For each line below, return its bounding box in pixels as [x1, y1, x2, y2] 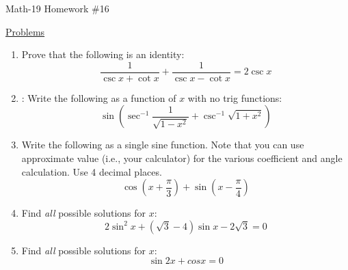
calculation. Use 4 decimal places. [21, 164, 162, 178]
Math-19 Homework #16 [5, 1, 109, 15]
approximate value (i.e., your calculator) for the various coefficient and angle [21, 151, 343, 165]
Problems [5, 24, 45, 38]
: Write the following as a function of [21, 90, 176, 105]
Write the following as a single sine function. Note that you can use [21, 137, 304, 152]
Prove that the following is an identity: [21, 47, 185, 62]
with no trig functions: [187, 90, 282, 105]
